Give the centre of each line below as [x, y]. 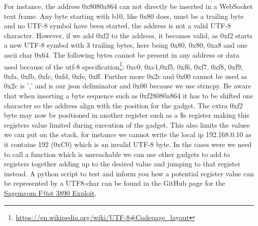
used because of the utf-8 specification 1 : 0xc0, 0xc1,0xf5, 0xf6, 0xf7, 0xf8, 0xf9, [124, 66]
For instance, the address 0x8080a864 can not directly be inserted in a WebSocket [129, 6]
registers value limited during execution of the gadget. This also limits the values [127, 124]
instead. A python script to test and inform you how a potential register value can [129, 173]
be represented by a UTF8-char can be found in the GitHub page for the [115, 183]
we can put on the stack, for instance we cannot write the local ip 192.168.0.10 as [128, 134]
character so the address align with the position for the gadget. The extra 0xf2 [124, 105]
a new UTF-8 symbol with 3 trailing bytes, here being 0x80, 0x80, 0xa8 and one [126, 45]
